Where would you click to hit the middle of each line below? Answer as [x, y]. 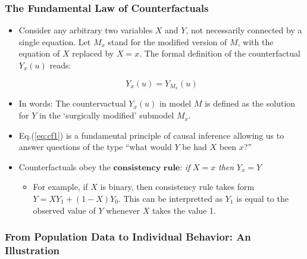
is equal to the [262, 199]
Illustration [32, 250]
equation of [39, 53]
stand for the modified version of [167, 41]
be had [195, 147]
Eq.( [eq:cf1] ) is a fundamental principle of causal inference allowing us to [151, 135]
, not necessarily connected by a [244, 30]
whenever [123, 210]
